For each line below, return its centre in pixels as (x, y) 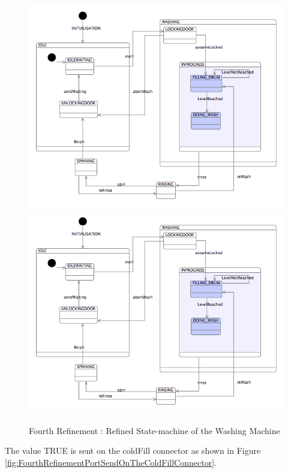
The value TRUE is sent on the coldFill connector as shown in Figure (133, 451)
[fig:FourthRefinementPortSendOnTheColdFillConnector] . (111, 462)
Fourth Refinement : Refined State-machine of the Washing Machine (154, 430)
